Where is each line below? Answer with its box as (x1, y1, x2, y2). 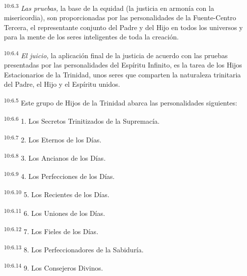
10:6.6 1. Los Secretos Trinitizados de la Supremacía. (4, 114, 160, 126)
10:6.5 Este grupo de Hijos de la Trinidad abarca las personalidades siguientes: (4, 96, 237, 107)
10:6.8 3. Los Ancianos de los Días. (4, 151, 106, 163)
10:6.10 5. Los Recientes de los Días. (4, 188, 110, 199)
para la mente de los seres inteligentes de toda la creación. (4, 32, 179, 42)
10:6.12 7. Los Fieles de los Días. (4, 224, 99, 236)
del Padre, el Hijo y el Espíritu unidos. (4, 79, 120, 89)
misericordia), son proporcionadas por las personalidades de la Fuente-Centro (4, 12, 236, 23)
